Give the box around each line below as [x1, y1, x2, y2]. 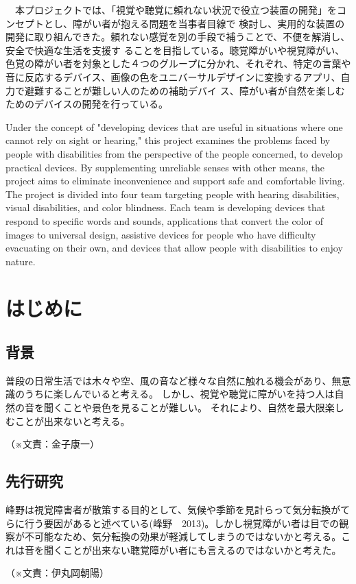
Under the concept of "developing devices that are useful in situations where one [5, 119, 343, 134]
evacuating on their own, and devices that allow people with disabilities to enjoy [5, 241, 343, 255]
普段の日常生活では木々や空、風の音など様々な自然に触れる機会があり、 [5, 373, 332, 387]
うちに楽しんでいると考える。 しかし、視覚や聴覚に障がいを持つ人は [24, 387, 335, 401]
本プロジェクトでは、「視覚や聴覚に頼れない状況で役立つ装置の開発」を [14, 3, 337, 16]
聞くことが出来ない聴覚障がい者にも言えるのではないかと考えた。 [43, 542, 342, 557]
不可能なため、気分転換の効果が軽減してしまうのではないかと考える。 [24, 529, 342, 544]
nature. [5, 254, 36, 268]
